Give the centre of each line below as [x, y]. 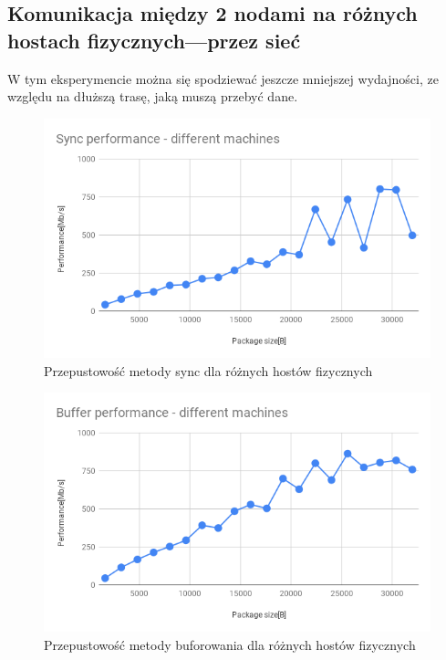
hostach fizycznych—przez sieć [154, 40]
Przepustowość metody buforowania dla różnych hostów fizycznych [230, 644]
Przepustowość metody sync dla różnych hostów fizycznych [208, 370]
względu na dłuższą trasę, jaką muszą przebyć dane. [153, 96]
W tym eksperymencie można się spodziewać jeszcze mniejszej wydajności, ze [223, 78]
